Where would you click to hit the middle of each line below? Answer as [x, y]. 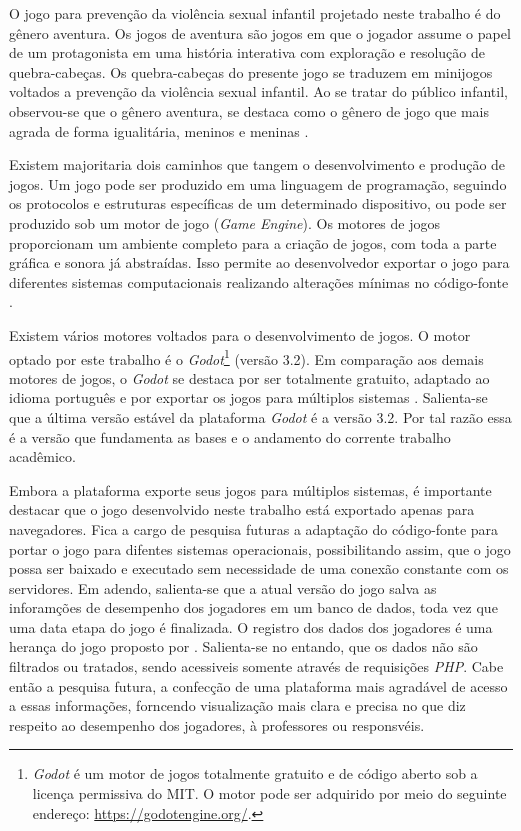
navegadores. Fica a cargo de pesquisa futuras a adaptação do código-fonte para [254, 528]
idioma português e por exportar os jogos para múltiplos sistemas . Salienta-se [248, 397]
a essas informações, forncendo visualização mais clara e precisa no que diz [237, 705]
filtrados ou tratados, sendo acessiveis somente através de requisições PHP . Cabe [256, 666]
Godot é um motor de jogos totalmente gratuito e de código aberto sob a [255, 773]
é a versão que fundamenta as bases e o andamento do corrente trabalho [230, 436]
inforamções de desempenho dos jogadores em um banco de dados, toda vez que [253, 607]
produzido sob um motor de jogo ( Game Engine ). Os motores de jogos [225, 222]
